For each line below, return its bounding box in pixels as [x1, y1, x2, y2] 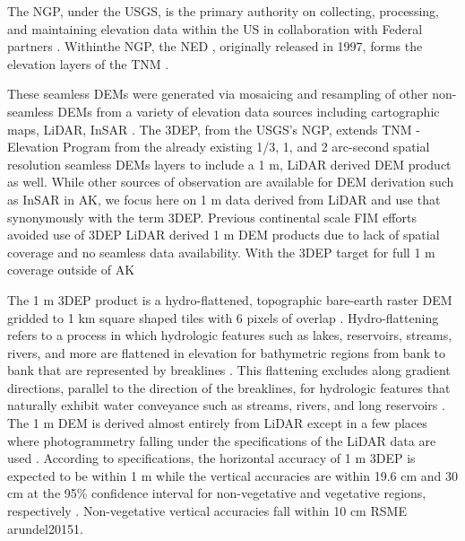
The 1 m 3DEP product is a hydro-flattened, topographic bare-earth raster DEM [7, 290, 452, 309]
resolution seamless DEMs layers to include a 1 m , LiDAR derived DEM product [7, 154, 452, 173]
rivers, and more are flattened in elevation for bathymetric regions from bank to [7, 343, 445, 362]
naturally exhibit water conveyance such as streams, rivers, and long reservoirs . [7, 396, 445, 414]
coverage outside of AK [7, 260, 135, 279]
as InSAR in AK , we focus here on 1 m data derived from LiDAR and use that [7, 189, 441, 208]
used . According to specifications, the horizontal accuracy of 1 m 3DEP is [7, 449, 416, 467]
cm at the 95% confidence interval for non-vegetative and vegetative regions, [7, 484, 426, 502]
